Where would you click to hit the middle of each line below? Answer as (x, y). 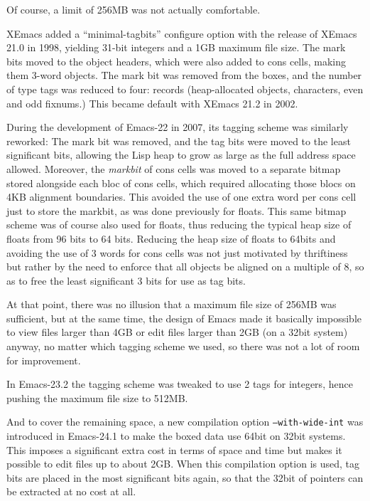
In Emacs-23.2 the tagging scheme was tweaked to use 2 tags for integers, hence (180, 384)
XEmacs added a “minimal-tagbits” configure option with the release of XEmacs (182, 33)
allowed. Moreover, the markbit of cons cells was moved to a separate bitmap (174, 168)
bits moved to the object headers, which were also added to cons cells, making (176, 61)
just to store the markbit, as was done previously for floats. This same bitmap (176, 210)
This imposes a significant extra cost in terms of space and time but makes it (174, 449)
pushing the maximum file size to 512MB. (97, 397)
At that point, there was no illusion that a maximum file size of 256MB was (172, 304)
